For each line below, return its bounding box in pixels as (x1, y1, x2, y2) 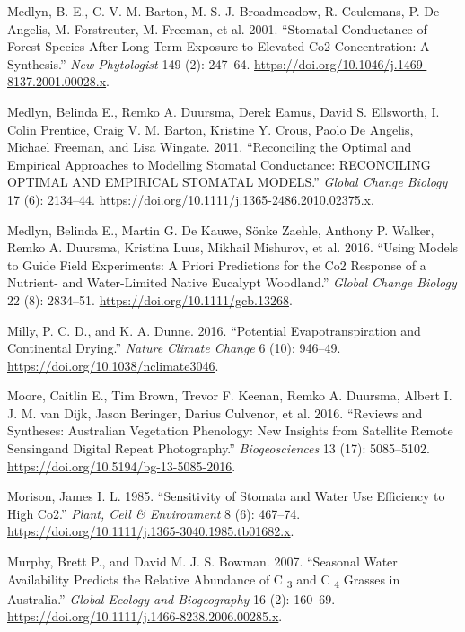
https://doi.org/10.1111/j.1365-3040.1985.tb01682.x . (7, 522, 294, 540)
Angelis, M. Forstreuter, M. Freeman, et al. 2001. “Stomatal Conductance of (7, 19, 427, 38)
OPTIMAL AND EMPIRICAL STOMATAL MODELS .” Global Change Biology (7, 172, 448, 191)
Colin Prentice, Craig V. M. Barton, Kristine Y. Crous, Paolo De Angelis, (7, 119, 414, 138)
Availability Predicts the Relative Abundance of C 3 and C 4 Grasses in (7, 569, 400, 591)
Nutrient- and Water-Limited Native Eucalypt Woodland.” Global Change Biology (7, 273, 457, 292)
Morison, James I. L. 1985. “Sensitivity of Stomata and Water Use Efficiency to (7, 487, 445, 505)
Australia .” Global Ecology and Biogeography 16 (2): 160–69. (7, 589, 336, 608)
